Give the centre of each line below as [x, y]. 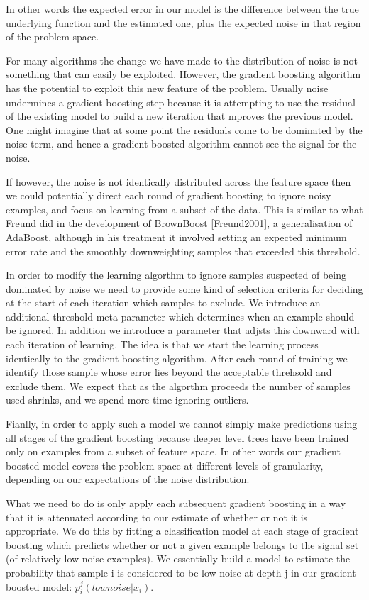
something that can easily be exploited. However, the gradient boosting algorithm [183, 74]
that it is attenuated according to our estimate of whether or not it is [157, 517]
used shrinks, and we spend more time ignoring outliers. [127, 400]
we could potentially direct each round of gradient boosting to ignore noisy [169, 195]
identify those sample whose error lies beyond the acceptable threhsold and [169, 372]
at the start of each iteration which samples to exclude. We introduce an [163, 302]
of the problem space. [53, 37]
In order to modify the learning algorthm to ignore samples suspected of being [176, 275]
